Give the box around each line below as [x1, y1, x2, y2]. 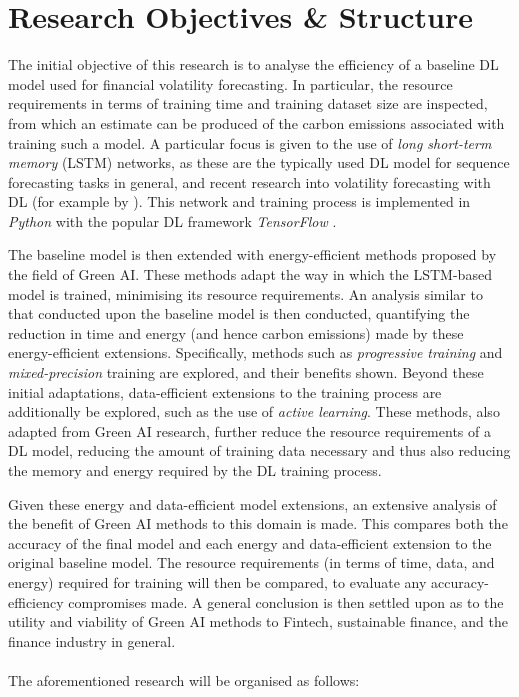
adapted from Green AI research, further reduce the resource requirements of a [8, 420, 491, 441]
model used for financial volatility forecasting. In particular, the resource [8, 73, 453, 94]
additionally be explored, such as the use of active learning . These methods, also [8, 401, 500, 422]
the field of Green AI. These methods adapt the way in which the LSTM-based [8, 264, 492, 285]
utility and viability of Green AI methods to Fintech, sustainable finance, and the [8, 611, 508, 632]
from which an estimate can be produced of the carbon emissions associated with [8, 112, 505, 133]
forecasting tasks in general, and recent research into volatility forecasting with [8, 171, 491, 192]
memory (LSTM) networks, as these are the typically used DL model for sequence [8, 152, 510, 173]
